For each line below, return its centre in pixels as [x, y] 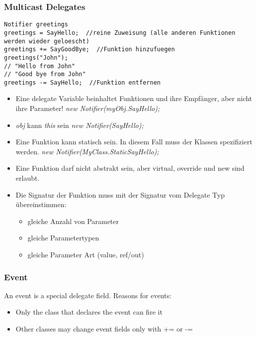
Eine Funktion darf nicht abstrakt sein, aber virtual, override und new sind [130, 168]
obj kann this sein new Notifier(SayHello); [80, 125]
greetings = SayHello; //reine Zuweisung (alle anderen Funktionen [120, 33]
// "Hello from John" [40, 66]
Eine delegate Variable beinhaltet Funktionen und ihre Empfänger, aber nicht [134, 98]
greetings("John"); [36, 57]
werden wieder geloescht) [47, 41]
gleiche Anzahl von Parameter [73, 221]
